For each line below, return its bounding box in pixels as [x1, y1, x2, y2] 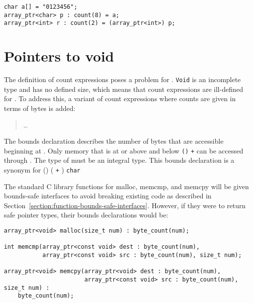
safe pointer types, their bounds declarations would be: [4, 210, 169, 220]
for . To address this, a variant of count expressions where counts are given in [4, 93, 236, 104]
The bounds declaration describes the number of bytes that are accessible [4, 136, 224, 146]
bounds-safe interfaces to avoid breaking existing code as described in [4, 191, 211, 201]
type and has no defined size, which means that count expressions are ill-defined [4, 84, 243, 94]
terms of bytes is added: [4, 103, 76, 113]
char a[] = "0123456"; [4, 3, 78, 10]
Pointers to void [4, 46, 114, 66]
